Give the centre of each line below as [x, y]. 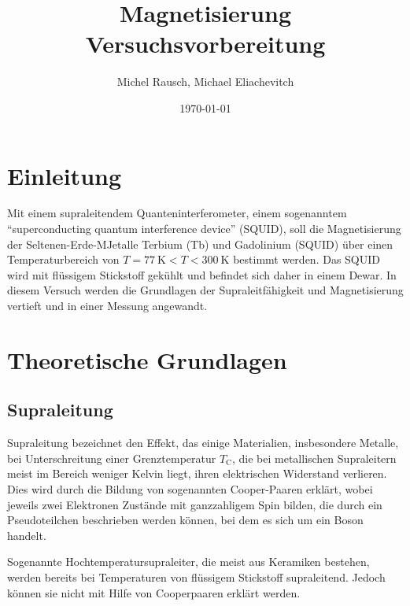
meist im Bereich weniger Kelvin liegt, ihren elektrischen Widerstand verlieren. [197, 473]
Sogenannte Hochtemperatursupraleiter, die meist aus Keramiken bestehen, [188, 562]
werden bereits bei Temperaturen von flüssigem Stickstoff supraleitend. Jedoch [196, 576]
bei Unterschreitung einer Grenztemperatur [112, 458]
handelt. [27, 535]
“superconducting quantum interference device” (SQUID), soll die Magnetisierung [204, 229]
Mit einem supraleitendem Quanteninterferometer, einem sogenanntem [177, 213]
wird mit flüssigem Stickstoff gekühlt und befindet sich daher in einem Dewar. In [202, 274]
